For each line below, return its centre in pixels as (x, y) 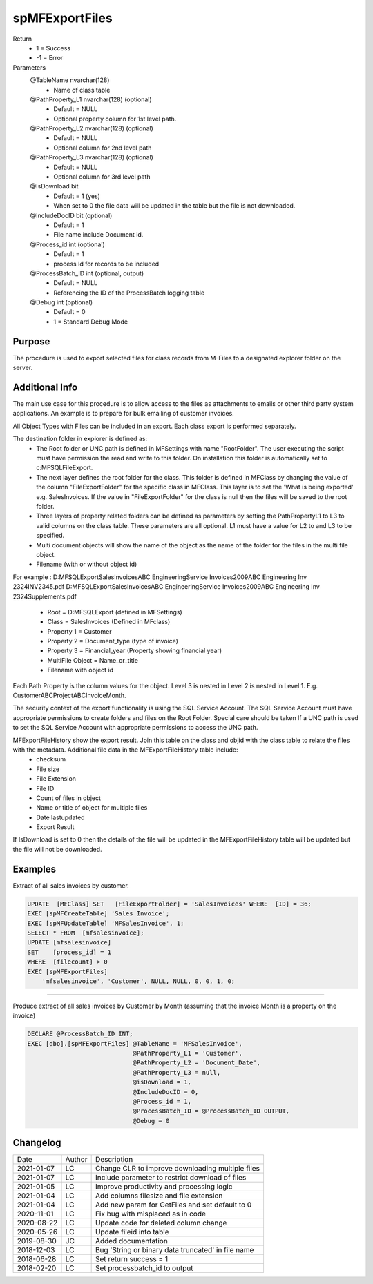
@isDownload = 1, (162, 1082)
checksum (51, 759)
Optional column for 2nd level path (103, 148)
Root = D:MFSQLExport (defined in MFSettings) (115, 612)
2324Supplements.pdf (45, 596)
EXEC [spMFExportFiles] (68, 971)
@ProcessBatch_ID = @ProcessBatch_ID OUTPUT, (211, 1111)
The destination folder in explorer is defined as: (80, 439)
